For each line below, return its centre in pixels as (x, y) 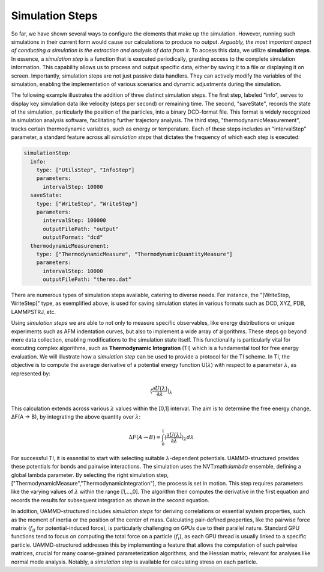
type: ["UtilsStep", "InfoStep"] (85, 170)
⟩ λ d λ (188, 438)
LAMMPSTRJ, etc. (34, 312)
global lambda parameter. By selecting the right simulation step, (90, 475)
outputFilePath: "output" (81, 229)
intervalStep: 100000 (74, 220)
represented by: (31, 374)
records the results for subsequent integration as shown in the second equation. (110, 500)
